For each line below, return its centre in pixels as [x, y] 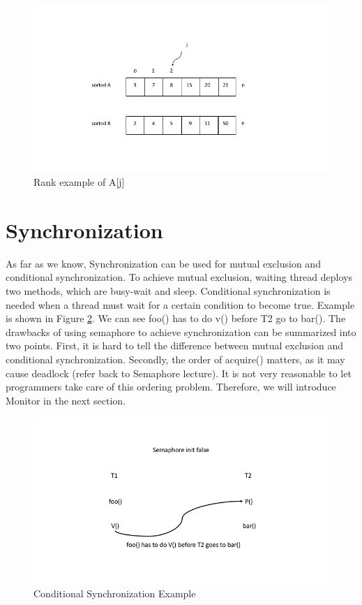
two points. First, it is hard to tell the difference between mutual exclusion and [174, 345]
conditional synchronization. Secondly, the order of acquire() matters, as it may [175, 359]
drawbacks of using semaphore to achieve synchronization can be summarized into [181, 331]
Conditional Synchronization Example [115, 593]
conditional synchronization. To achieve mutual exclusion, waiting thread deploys [179, 277]
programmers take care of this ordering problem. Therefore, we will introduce [171, 387]
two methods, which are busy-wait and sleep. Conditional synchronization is [168, 291]
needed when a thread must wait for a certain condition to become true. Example [180, 304]
